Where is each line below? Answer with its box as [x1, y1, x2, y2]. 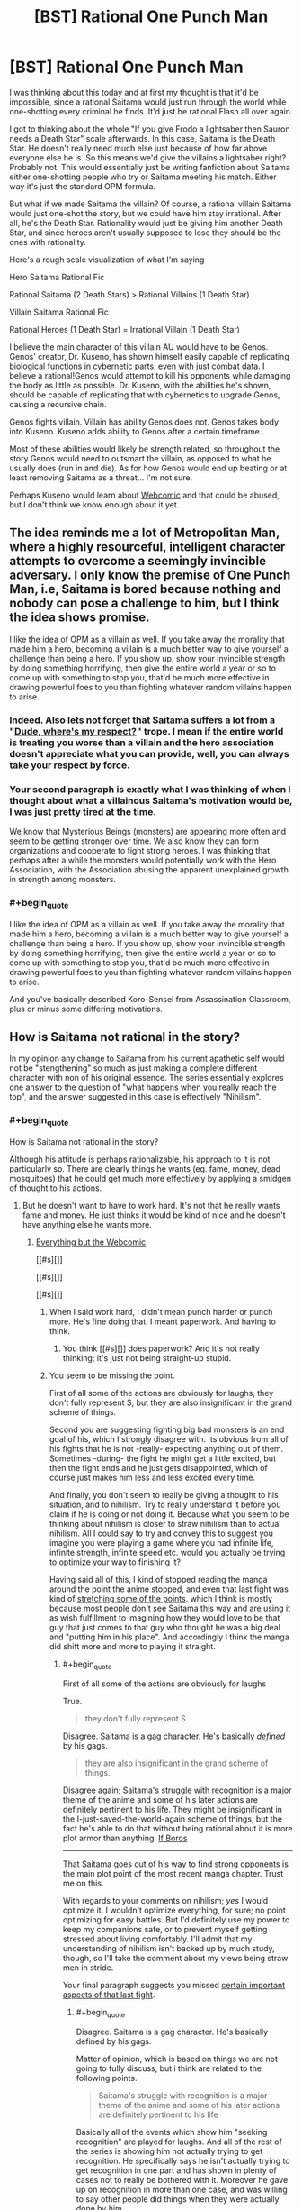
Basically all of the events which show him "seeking [75, 2126, 268, 2137]
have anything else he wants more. [22, 1219, 153, 1229]
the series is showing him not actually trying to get [75, 2145, 263, 2156]
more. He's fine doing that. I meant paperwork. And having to [49, 1316, 277, 1327]
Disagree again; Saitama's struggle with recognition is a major [62, 1785, 292, 1795]
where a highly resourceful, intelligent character [9, 539, 286, 555]
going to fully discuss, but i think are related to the [75, 2062, 262, 2074]
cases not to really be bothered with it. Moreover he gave [75, 2174, 289, 2185]
